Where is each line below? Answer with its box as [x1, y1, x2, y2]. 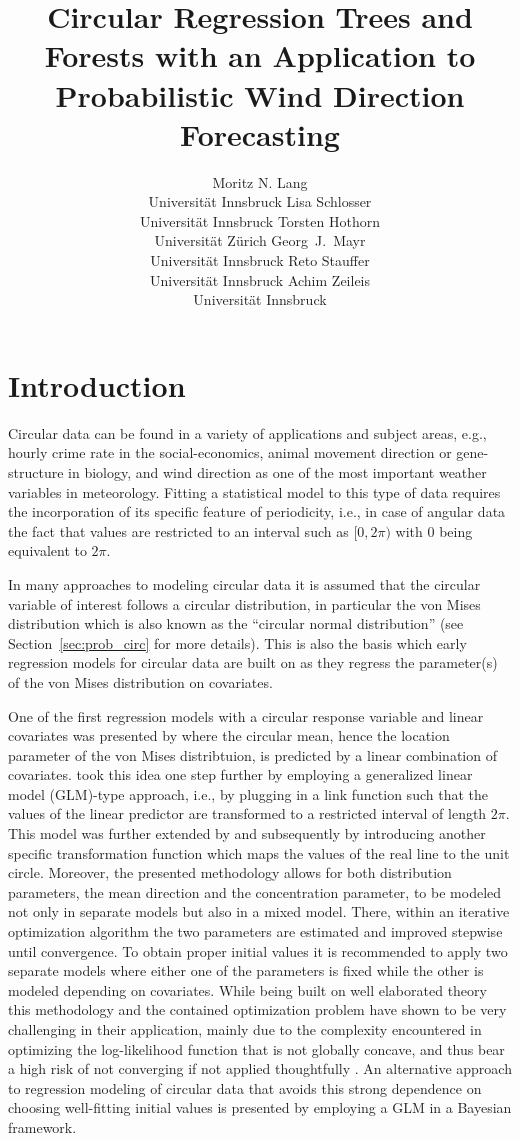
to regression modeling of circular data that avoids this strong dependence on [8, 1077, 482, 1098]
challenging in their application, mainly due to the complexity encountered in [8, 1019, 482, 1039]
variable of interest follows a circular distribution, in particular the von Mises [8, 593, 481, 614]
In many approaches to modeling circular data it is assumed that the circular [8, 573, 481, 594]
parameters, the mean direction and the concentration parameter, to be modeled [8, 881, 502, 902]
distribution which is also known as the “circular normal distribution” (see [8, 613, 464, 634]
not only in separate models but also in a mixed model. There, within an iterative [8, 901, 510, 922]
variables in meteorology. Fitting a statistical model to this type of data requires [8, 481, 501, 502]
